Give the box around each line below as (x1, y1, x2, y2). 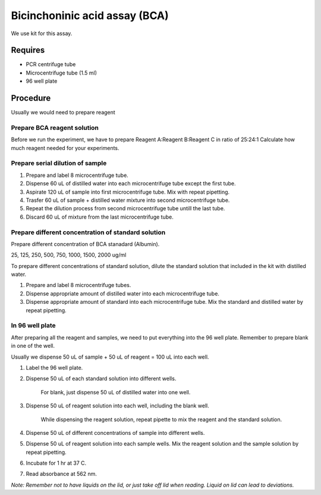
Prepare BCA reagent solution (11, 123, 99, 132)
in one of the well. (11, 343, 55, 350)
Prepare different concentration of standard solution (11, 228, 166, 236)
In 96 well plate (11, 322, 56, 330)
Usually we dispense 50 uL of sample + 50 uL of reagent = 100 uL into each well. (11, 353, 209, 360)
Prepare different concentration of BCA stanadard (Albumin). (11, 240, 160, 247)
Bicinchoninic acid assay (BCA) (11, 9, 169, 22)
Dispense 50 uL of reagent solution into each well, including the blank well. (26, 402, 209, 409)
